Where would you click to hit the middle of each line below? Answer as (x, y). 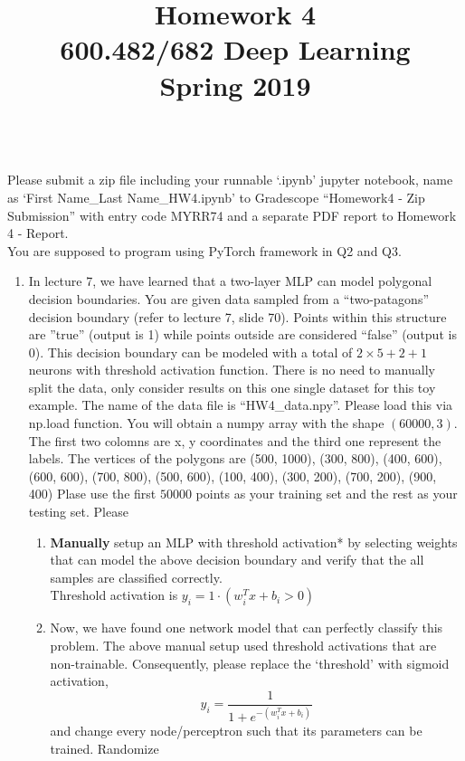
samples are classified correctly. (136, 577)
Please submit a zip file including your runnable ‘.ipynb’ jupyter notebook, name (230, 180)
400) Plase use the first (92, 494)
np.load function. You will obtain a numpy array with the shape (206, 423)
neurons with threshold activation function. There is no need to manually (232, 370)
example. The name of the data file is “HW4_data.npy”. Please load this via (241, 405)
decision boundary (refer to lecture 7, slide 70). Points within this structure (237, 316)
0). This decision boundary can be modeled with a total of (190, 352)
